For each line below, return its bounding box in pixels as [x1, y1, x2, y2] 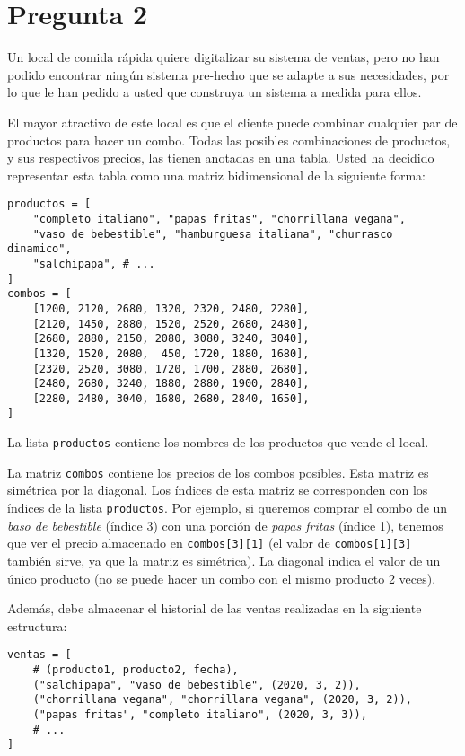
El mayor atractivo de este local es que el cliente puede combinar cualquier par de [7, 112, 458, 131]
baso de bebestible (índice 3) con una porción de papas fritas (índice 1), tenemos [7, 515, 443, 534]
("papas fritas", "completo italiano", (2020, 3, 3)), [32, 708, 367, 721]
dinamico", [7, 242, 72, 256]
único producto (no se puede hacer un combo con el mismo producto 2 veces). [7, 568, 436, 587]
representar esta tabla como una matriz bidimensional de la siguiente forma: [7, 165, 426, 184]
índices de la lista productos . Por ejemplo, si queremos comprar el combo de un [7, 498, 448, 517]
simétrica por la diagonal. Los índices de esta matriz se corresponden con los [7, 480, 428, 499]
